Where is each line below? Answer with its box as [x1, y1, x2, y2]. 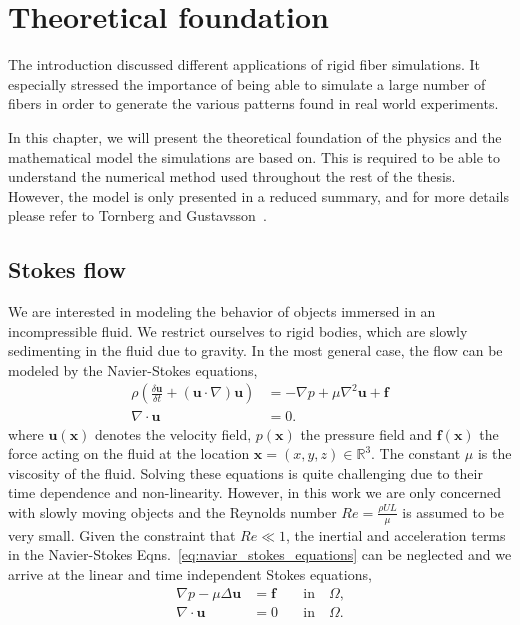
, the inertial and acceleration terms [286, 524, 506, 545]
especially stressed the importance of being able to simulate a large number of [8, 73, 486, 94]
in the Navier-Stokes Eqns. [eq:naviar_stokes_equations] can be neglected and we [8, 544, 512, 565]
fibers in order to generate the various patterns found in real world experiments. [8, 93, 499, 114]
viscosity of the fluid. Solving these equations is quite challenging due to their [8, 462, 483, 483]
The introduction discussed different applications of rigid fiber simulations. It [8, 54, 480, 75]
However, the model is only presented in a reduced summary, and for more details [8, 185, 510, 206]
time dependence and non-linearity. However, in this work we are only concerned [8, 482, 501, 503]
